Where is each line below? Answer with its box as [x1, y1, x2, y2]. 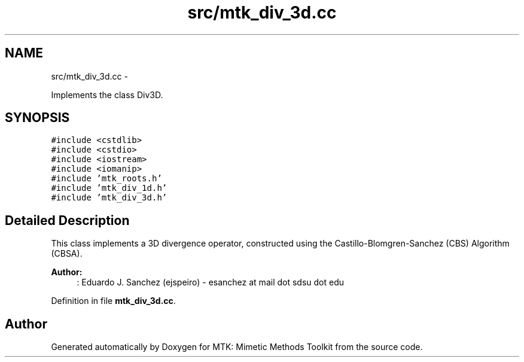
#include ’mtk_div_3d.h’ [51, 193, 167, 203]
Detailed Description [5, 212, 130, 228]
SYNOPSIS [5, 110, 70, 126]
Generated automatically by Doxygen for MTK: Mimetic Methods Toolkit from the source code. [51, 342, 423, 352]
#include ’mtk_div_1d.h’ [51, 183, 167, 193]
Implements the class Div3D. [51, 89, 163, 100]
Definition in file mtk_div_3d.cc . [51, 296, 176, 306]
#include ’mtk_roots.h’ [51, 174, 162, 184]
